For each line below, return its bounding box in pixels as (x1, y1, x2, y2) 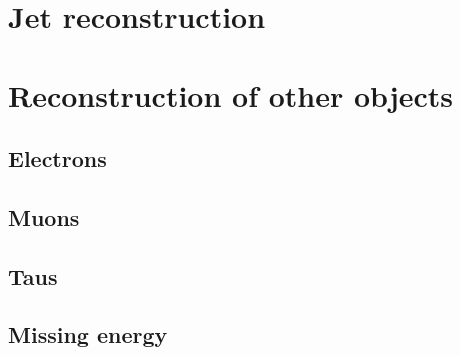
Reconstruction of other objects (8, 74, 454, 115)
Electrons (8, 143, 107, 174)
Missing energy (8, 319, 168, 350)
